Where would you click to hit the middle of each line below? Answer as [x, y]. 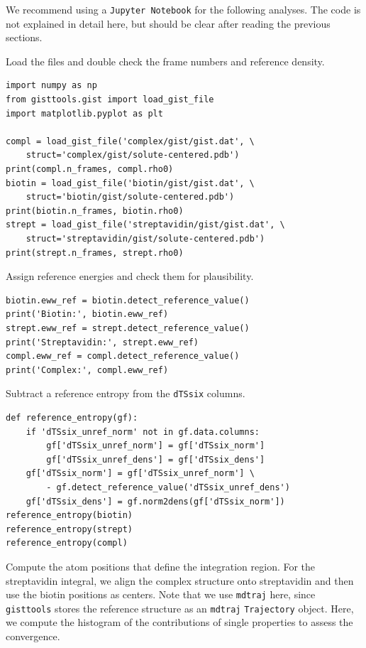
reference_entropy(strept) [69, 529]
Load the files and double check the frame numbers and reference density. [165, 61]
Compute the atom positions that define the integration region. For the [161, 566]
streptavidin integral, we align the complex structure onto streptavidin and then [180, 580]
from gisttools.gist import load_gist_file [110, 100]
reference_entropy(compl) [67, 543]
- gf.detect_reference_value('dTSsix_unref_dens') [168, 487]
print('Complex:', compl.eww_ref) [87, 370]
